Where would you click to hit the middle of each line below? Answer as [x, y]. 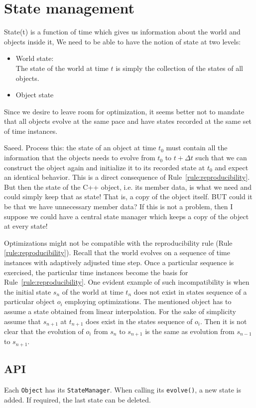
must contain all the [197, 148]
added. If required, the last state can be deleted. [78, 399]
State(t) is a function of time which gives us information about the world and [122, 32]
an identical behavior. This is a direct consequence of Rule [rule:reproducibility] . [127, 177]
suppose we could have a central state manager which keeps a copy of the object [127, 216]
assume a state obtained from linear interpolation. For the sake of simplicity [120, 311]
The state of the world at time [62, 68]
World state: [35, 58]
